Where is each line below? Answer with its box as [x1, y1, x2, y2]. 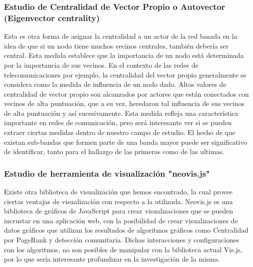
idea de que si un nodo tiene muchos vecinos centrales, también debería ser [4, 40, 229, 51]
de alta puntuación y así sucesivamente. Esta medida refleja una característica [4, 107, 238, 118]
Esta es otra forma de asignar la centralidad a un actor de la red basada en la [4, 31, 237, 41]
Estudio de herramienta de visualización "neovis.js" [4, 167, 210, 179]
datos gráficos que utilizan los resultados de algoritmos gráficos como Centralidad [4, 225, 249, 235]
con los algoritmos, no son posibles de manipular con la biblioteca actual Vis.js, [4, 244, 243, 254]
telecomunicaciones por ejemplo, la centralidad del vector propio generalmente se [4, 69, 247, 80]
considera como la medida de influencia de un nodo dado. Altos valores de [4, 79, 227, 89]
